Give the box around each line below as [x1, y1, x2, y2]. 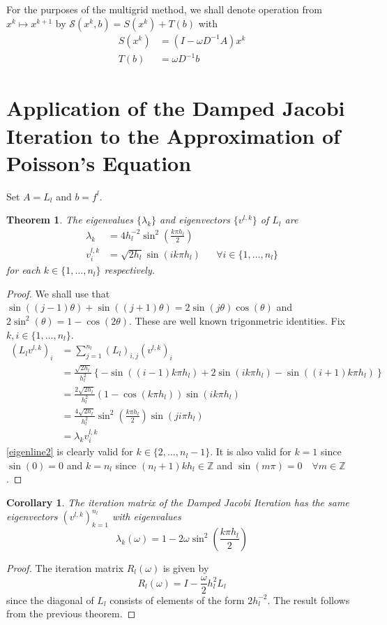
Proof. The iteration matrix [6, 560, 124, 575]
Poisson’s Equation [6, 148, 192, 177]
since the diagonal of [6, 592, 94, 607]
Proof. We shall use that [6, 286, 110, 300]
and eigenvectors [160, 212, 230, 227]
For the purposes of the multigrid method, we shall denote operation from [6, 2, 322, 16]
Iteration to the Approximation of [6, 121, 340, 149]
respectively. [104, 263, 155, 277]
